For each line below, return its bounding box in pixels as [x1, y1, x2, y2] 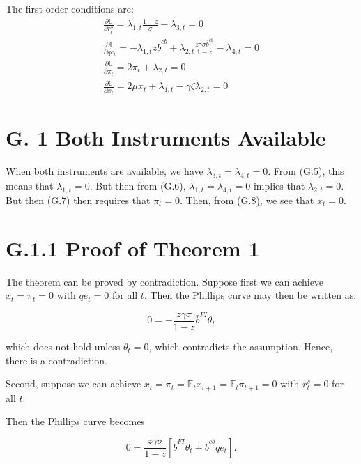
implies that [253, 178, 305, 192]
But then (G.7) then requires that [6, 192, 151, 207]
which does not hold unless [6, 339, 121, 354]
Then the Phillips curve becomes [6, 414, 145, 428]
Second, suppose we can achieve [6, 376, 141, 391]
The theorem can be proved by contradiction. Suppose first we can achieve [6, 274, 324, 288]
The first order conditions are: [6, 1, 134, 15]
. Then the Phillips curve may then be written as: [144, 288, 357, 302]
